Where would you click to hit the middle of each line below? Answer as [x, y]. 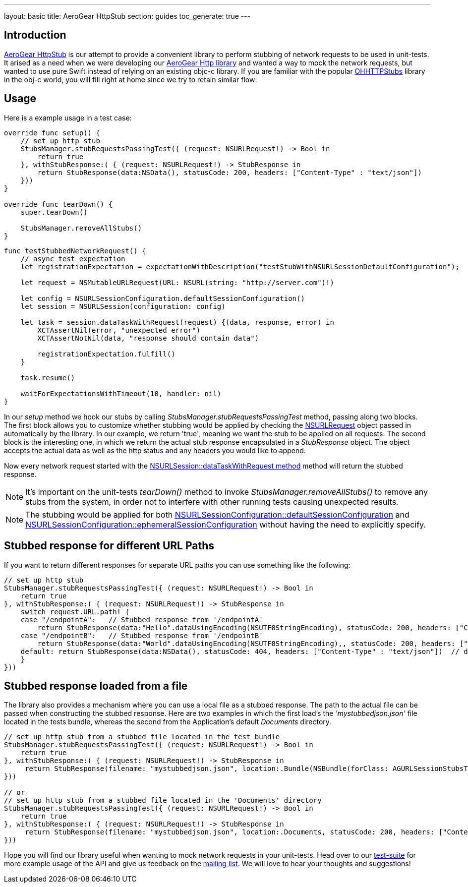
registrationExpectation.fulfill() [106, 354]
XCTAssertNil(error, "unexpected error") [119, 330]
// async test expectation [73, 259]
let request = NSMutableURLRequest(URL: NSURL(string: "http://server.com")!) [177, 282]
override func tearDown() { [58, 204]
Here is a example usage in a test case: [68, 118]
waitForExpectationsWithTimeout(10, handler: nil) [121, 393]
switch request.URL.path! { [75, 612]
